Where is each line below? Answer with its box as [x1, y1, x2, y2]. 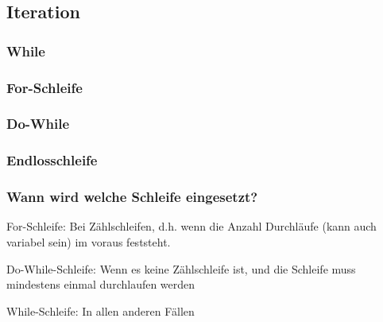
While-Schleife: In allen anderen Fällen [6, 302, 195, 319]
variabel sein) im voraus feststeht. [6, 233, 171, 250]
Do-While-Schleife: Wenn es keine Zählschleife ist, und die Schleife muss [6, 260, 356, 277]
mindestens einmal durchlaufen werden [6, 276, 195, 293]
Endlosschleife [6, 150, 98, 170]
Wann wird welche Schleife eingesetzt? [6, 187, 258, 207]
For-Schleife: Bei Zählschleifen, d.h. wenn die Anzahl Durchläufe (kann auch [6, 218, 377, 235]
